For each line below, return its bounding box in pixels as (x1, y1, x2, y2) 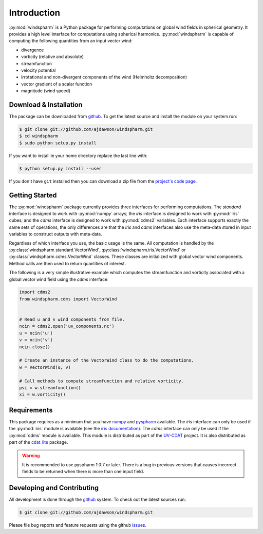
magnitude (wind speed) (21, 88, 71, 94)
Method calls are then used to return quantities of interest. (9, 260, 126, 266)
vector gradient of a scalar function (21, 81, 92, 87)
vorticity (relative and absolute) (21, 54, 84, 59)
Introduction (9, 7, 60, 18)
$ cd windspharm (19, 133, 58, 139)
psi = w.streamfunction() (19, 385, 81, 390)
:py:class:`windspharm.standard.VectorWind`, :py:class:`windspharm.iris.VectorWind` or (9, 247, 186, 253)
